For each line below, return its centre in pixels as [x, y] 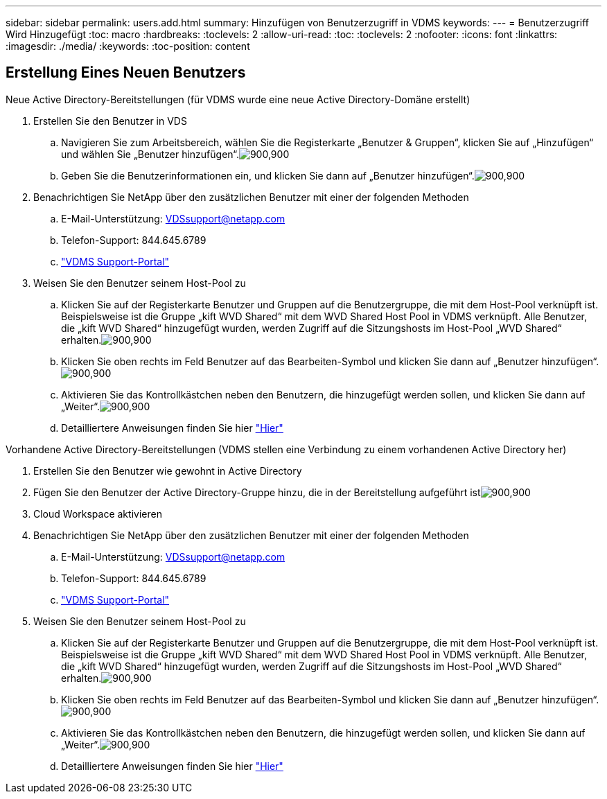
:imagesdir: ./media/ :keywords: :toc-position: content [128, 46]
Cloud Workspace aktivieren [98, 513]
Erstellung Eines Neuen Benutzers [126, 73]
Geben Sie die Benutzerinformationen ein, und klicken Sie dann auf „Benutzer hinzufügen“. [268, 175]
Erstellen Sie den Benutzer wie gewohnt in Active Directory [168, 471]
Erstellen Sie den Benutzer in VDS [110, 121]
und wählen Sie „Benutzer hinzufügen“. [150, 154]
